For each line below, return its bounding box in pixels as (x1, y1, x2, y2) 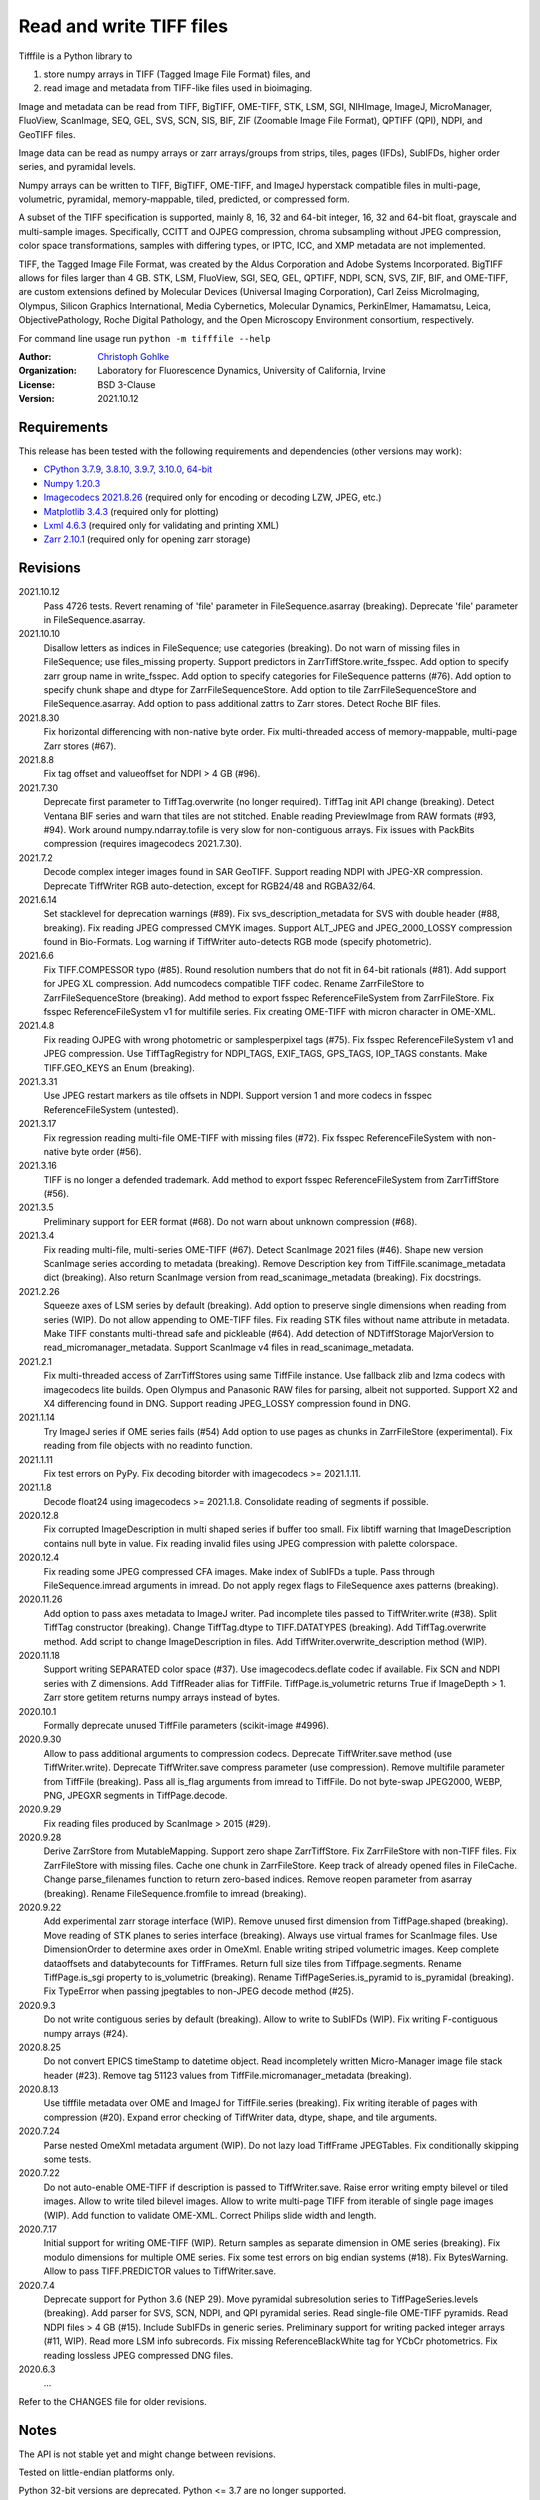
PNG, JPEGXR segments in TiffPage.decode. (43, 1789, 229, 1801)
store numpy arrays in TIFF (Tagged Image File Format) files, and (43, 68, 311, 80)
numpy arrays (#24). (43, 2027, 129, 2039)
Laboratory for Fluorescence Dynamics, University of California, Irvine (97, 365, 386, 377)
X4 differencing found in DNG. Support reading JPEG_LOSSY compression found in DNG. (43, 1397, 412, 1409)
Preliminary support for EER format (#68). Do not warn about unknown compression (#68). (43, 1215, 418, 1227)
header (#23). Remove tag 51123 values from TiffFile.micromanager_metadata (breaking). (43, 2069, 412, 2081)
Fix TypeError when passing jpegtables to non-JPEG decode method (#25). (43, 1985, 355, 1997)
